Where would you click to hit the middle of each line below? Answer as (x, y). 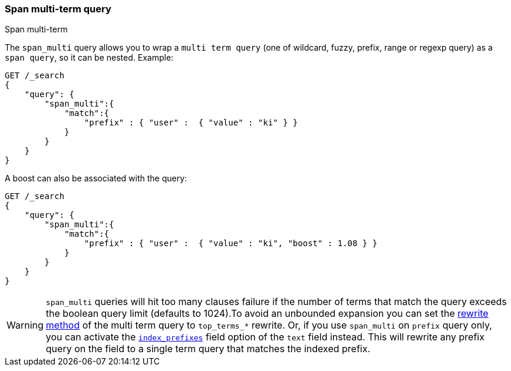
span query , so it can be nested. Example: (89, 58)
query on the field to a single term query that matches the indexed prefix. (208, 349)
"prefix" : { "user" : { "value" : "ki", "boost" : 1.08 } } (231, 244)
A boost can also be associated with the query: (96, 178)
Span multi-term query (58, 9)
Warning (25, 325)
